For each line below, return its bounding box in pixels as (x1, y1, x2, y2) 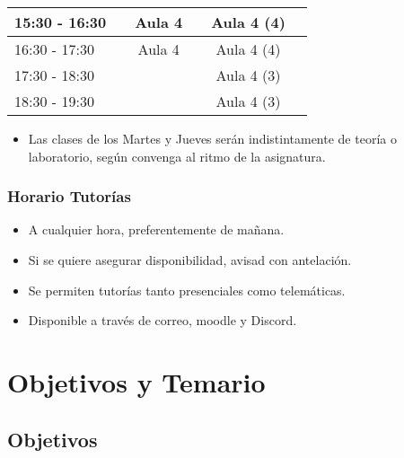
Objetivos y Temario (7, 363, 266, 400)
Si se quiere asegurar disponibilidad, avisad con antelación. (28, 251, 352, 269)
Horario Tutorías (7, 185, 131, 207)
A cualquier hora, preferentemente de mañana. (28, 220, 285, 239)
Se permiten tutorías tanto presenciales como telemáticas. (28, 280, 346, 299)
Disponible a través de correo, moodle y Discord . (28, 311, 297, 330)
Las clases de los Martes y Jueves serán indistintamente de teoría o (28, 129, 397, 147)
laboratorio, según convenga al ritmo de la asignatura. (28, 146, 326, 165)
